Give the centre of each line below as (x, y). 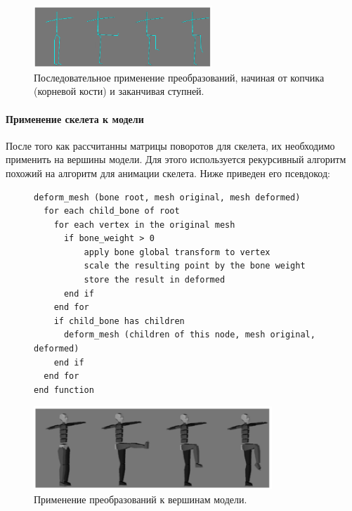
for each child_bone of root (112, 211)
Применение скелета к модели (75, 118)
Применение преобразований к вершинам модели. (141, 499)
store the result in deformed (155, 280)
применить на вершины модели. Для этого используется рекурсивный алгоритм (176, 159)
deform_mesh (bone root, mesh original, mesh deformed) (167, 197)
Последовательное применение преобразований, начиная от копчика (179, 77)
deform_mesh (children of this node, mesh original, (189, 335)
